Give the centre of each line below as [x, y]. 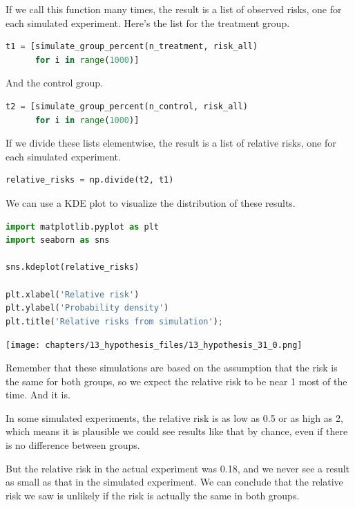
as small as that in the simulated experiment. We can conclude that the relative [174, 482]
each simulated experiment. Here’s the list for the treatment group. [148, 22]
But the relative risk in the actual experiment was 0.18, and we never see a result [178, 468]
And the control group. [54, 83]
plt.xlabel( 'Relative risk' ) [73, 294]
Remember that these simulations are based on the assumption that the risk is [172, 367]
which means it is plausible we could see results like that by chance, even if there [177, 431]
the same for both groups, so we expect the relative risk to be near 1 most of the [176, 381]
